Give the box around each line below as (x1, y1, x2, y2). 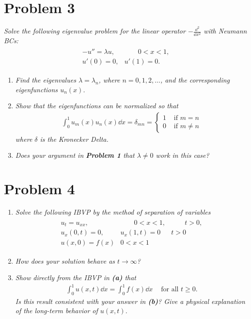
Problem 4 (4, 179, 75, 199)
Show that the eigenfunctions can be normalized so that (15, 101, 178, 111)
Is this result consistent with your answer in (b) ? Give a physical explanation (15, 296, 245, 306)
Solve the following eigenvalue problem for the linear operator (4, 26, 186, 36)
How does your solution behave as (15, 256, 115, 266)
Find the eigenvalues (15, 75, 76, 85)
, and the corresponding (160, 75, 230, 85)
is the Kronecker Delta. (40, 134, 109, 144)
